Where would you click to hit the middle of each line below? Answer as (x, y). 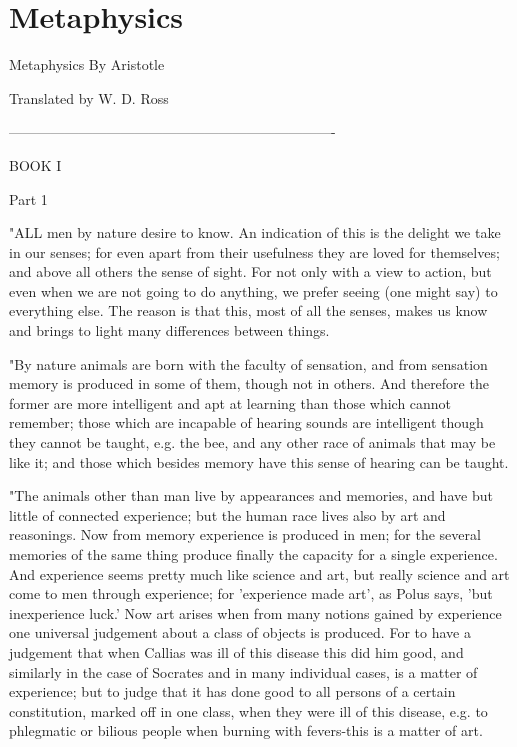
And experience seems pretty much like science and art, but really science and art (259, 573)
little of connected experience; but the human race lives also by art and (227, 514)
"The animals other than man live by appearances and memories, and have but (251, 495)
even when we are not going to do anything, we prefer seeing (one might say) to (253, 290)
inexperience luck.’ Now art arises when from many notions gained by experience (255, 612)
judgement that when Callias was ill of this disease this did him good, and (236, 651)
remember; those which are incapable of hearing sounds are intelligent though (246, 422)
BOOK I (35, 164)
